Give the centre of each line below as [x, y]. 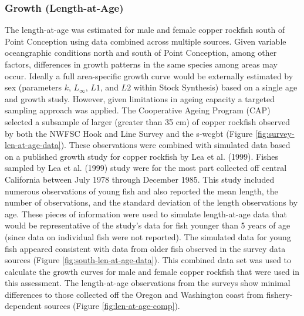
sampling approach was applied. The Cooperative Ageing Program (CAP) [138, 110]
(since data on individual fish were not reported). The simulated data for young [148, 236]
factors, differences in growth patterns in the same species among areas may [141, 64]
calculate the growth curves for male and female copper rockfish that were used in [152, 271]
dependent [23, 306]
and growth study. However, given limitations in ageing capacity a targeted [140, 98]
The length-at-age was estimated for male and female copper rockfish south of [145, 30]
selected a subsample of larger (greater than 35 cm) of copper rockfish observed [147, 121]
